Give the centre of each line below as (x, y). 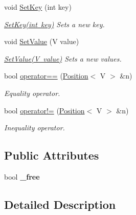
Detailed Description (60, 204)
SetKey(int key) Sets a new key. (54, 24)
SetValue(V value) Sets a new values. (63, 58)
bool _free (22, 176)
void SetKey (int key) (38, 7)
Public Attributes (52, 155)
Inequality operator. (35, 128)
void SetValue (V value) (42, 41)
